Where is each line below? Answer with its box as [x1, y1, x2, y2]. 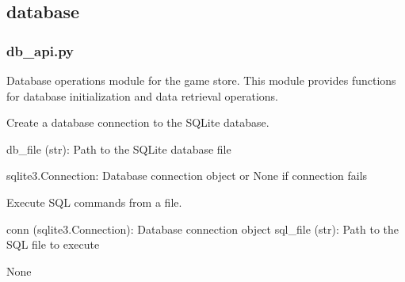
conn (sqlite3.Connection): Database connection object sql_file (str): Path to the [6, 220, 399, 237]
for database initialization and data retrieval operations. [6, 87, 278, 104]
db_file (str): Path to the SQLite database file [6, 140, 231, 157]
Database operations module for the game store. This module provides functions [6, 72, 396, 88]
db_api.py [6, 40, 75, 60]
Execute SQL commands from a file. [6, 193, 182, 210]
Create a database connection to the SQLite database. [6, 114, 269, 131]
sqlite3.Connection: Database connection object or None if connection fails [6, 167, 368, 184]
